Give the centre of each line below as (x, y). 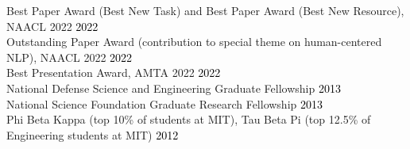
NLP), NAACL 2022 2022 (70, 57)
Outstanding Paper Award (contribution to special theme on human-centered (194, 42)
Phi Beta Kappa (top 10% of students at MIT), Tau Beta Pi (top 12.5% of (189, 119)
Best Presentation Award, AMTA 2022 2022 (114, 73)
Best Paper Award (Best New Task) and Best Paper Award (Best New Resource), (205, 10)
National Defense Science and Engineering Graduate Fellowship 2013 (174, 88)
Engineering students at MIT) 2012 (93, 134)
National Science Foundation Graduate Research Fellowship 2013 (164, 103)
